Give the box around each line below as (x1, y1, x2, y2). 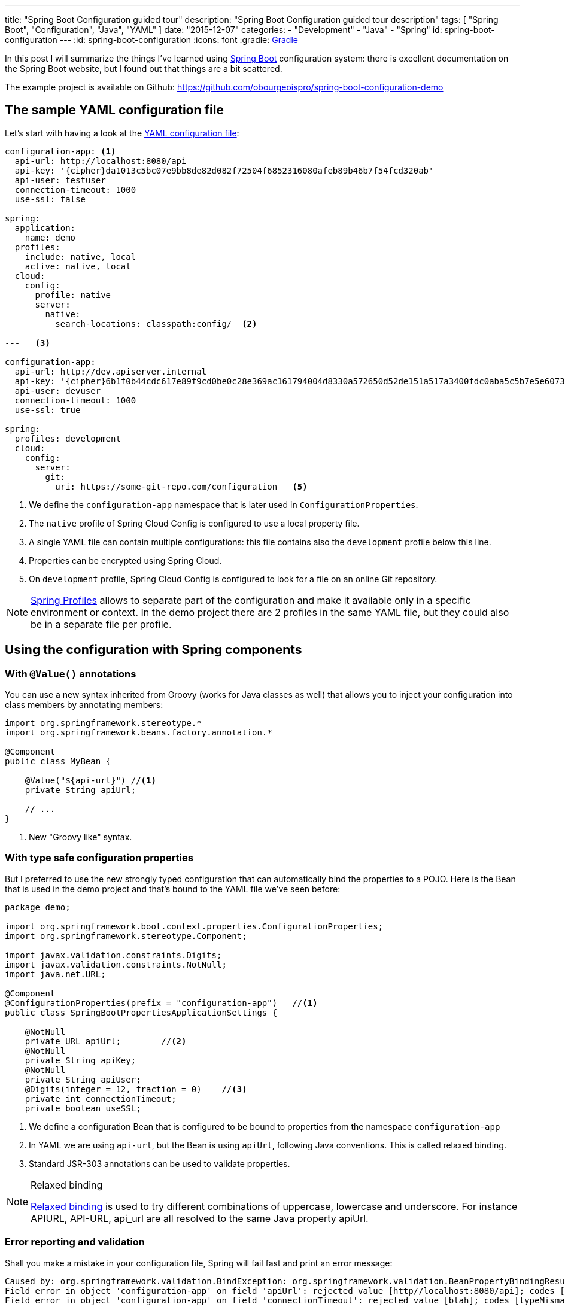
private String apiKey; (25, 1055, 136, 1065)
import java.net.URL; (5, 969, 106, 979)
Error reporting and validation (5, 1236, 145, 1248)
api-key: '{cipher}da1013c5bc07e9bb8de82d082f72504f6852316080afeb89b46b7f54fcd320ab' (14, 165, 434, 175)
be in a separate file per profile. (31, 618, 172, 630)
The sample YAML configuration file (5, 102, 224, 118)
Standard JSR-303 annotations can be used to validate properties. (29, 1158, 290, 1169)
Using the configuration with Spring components (5, 642, 302, 658)
